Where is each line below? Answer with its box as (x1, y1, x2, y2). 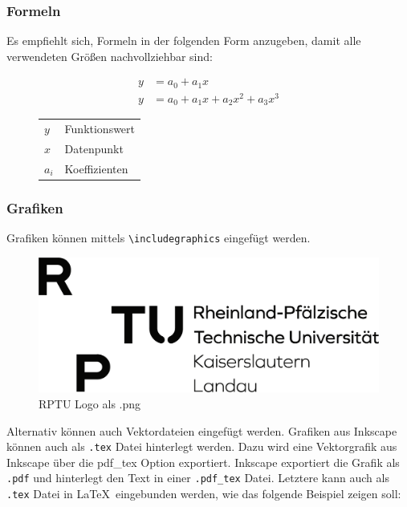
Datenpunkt (64, 140, 124, 157)
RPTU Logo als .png (39, 395, 141, 412)
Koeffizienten (64, 160, 128, 176)
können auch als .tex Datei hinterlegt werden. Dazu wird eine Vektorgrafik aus (6, 438, 397, 455)
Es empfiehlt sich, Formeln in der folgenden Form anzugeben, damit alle (6, 32, 361, 49)
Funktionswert (64, 120, 136, 137)
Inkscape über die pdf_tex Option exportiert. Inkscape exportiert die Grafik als (6, 453, 400, 470)
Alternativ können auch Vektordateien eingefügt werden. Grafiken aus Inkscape (6, 422, 397, 439)
